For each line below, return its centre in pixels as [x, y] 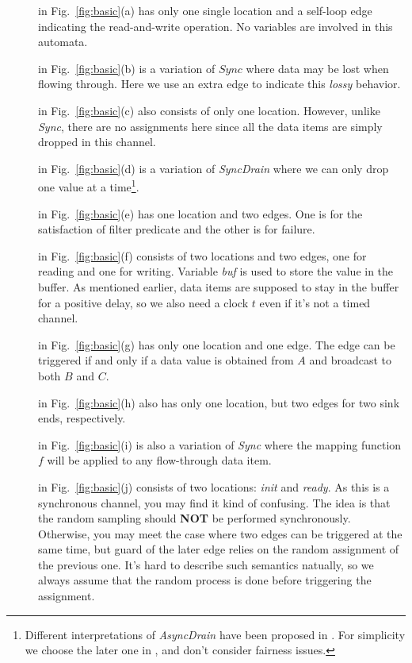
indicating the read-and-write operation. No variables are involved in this [216, 26]
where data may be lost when [317, 68]
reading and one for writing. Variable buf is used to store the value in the [216, 271]
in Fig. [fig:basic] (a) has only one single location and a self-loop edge [205, 10]
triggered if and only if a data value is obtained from [166, 360]
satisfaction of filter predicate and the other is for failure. [177, 229]
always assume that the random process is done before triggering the [205, 580]
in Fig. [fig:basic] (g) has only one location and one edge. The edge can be [217, 344]
